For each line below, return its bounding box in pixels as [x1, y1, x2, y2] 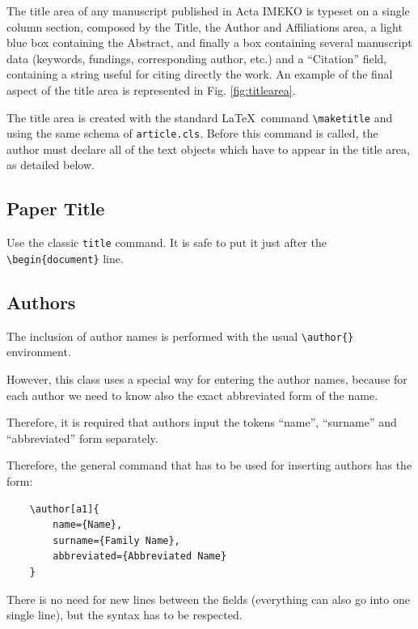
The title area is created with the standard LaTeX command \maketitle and [6, 108, 393, 125]
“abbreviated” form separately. [6, 429, 158, 446]
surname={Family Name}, [53, 534, 180, 546]
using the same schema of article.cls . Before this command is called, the [6, 125, 378, 142]
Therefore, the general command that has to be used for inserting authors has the [6, 457, 412, 474]
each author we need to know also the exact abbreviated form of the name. [6, 386, 378, 403]
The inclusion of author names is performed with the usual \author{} [6, 327, 354, 344]
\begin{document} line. [6, 249, 124, 266]
